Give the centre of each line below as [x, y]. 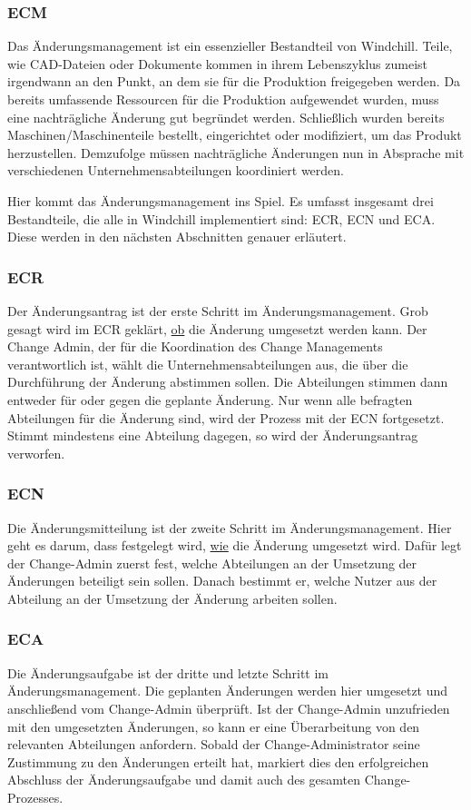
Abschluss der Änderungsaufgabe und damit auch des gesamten [184, 780]
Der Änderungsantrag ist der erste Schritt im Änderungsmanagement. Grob [218, 310]
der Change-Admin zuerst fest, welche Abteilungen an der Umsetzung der [212, 563]
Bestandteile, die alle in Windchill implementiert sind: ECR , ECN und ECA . [221, 218]
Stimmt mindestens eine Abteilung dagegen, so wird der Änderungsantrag [213, 435]
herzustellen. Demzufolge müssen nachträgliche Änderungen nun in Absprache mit [236, 152]
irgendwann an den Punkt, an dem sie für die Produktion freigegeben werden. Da [234, 81]
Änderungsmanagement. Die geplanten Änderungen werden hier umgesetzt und [228, 691]
